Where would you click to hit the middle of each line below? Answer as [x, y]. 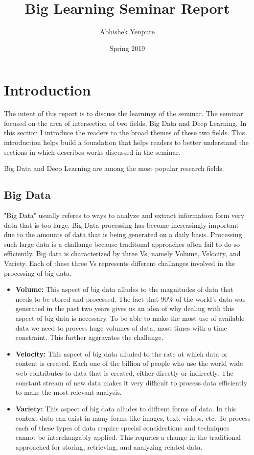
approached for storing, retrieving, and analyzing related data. [109, 447]
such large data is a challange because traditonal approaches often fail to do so [122, 244]
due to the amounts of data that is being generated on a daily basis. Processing [123, 234]
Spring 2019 [127, 48]
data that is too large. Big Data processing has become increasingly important [122, 225]
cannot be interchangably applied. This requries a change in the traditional [128, 437]
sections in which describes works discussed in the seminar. [92, 152]
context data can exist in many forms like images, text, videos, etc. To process [133, 418]
